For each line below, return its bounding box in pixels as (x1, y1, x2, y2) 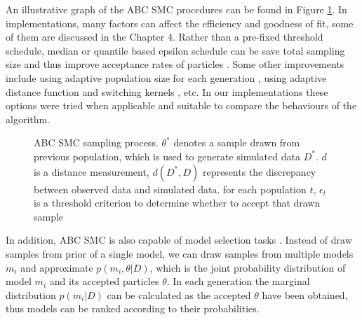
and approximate (20, 260, 93, 274)
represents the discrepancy (202, 164, 316, 179)
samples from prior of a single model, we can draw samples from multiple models (6, 246, 354, 260)
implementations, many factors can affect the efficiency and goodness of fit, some (6, 15, 354, 30)
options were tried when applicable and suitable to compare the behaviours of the (6, 98, 357, 113)
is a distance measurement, (34, 164, 149, 179)
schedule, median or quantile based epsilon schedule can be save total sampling (6, 43, 345, 57)
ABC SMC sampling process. (34, 135, 159, 150)
